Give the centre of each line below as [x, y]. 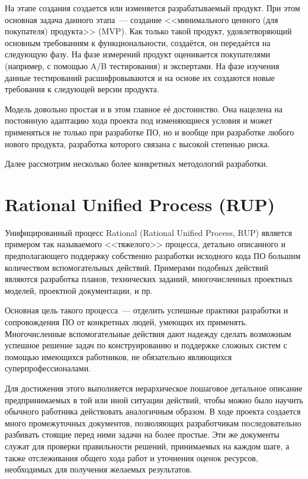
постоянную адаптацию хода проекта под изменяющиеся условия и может [139, 120]
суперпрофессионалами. [48, 368]
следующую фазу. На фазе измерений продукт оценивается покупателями [138, 54]
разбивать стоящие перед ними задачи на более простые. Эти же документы [142, 434]
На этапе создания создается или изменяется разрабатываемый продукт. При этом [153, 8]
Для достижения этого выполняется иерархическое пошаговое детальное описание [154, 388]
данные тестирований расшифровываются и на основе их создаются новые [140, 77]
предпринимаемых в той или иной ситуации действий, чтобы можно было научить [154, 399]
